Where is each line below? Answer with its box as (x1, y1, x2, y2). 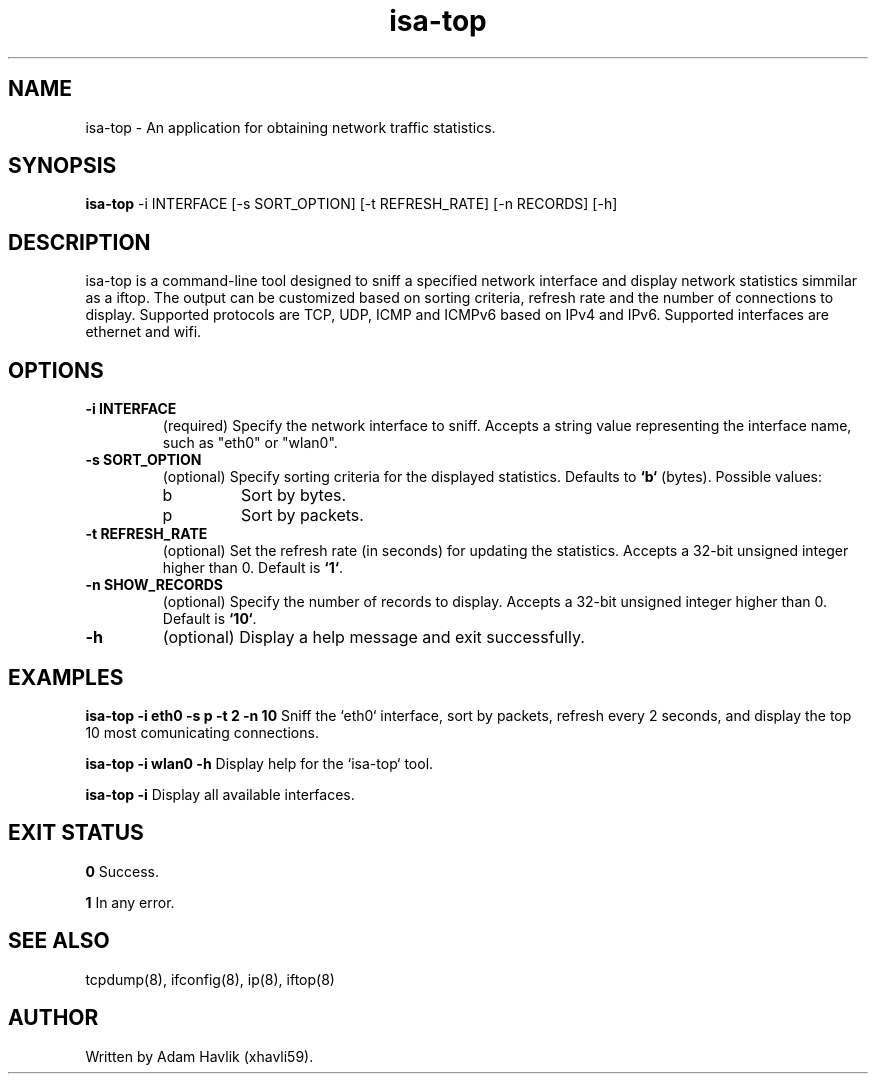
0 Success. (85, 862, 160, 880)
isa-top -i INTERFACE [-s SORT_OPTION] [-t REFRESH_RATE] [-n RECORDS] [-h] (85, 195, 618, 213)
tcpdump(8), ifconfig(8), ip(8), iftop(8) (85, 970, 335, 988)
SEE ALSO (8, 928, 110, 954)
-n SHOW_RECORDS (85, 576, 224, 594)
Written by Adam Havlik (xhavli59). (85, 1047, 314, 1065)
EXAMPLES (8, 664, 124, 690)
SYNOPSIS (8, 153, 117, 179)
